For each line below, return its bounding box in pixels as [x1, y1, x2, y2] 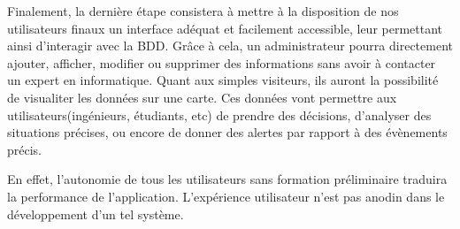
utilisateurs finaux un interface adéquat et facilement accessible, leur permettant [7, 19, 443, 37]
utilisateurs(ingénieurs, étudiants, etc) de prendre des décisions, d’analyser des [7, 105, 432, 124]
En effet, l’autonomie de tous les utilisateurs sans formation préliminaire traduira [7, 170, 448, 188]
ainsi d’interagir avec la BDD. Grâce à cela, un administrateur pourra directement [7, 36, 453, 55]
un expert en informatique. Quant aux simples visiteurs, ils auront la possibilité [7, 71, 439, 89]
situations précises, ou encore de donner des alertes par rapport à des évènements [7, 123, 448, 141]
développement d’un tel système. [7, 204, 184, 223]
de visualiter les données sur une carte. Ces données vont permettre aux [7, 88, 397, 106]
